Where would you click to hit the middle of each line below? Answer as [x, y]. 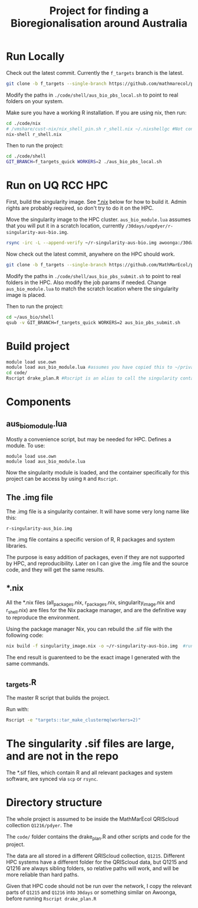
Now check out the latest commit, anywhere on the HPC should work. [90, 254]
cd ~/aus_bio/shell [30, 317]
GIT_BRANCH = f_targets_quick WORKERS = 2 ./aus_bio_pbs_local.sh [84, 162]
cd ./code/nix [24, 123]
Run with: [18, 709]
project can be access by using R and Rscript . [62, 479]
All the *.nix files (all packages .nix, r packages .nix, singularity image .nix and [91, 603]
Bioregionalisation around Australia [99, 23]
